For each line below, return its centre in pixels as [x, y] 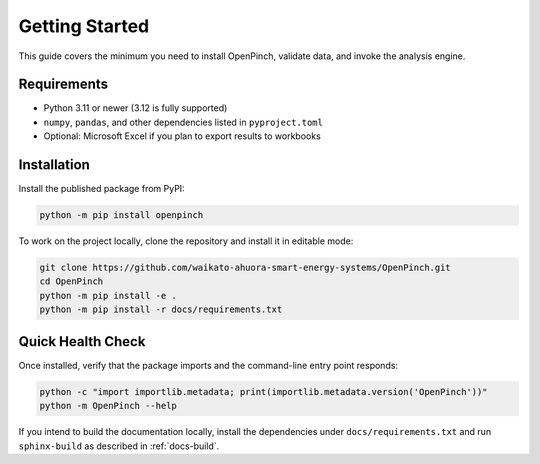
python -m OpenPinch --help [108, 406]
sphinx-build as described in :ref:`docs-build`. [119, 446]
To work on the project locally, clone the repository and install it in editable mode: [186, 241]
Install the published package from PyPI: [101, 189]
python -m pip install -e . [108, 295]
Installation [54, 165]
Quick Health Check [82, 341]
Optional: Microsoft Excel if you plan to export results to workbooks [182, 136]
